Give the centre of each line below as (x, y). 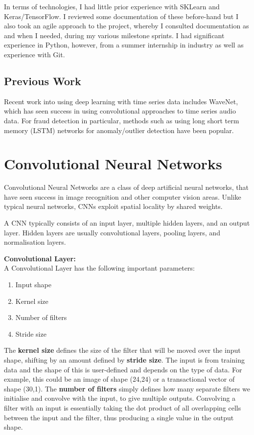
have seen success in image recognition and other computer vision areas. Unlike (123, 196)
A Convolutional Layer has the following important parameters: (99, 268)
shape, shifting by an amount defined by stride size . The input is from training (124, 359)
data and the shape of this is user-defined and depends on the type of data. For (123, 369)
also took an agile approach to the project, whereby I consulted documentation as (127, 26)
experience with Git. (35, 54)
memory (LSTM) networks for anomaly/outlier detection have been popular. (119, 130)
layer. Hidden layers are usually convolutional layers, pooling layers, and (112, 232)
